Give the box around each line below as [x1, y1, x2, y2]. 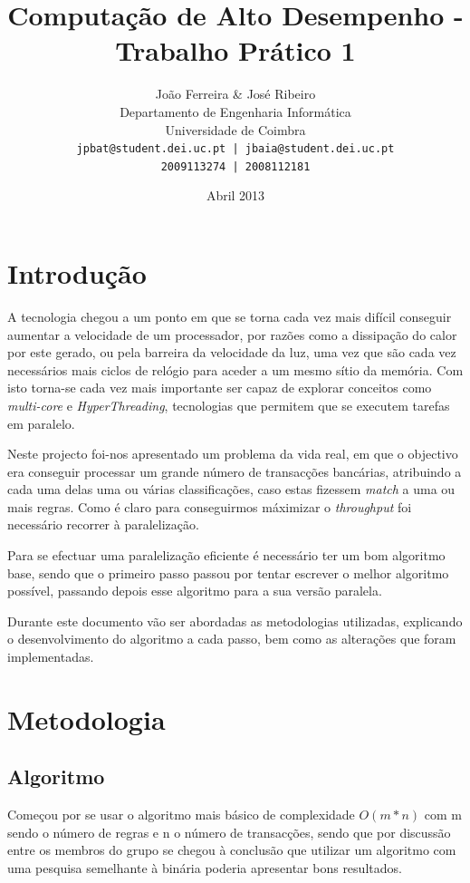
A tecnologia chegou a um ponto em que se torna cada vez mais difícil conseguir [7, 306, 452, 325]
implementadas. [7, 647, 94, 666]
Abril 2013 [206, 186, 265, 205]
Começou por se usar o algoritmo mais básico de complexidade [7, 805, 355, 824]
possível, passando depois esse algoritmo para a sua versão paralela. [7, 581, 382, 600]
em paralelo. [7, 413, 75, 432]
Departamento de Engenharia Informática [120, 102, 351, 121]
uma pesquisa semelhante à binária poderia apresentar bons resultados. [7, 858, 402, 877]
